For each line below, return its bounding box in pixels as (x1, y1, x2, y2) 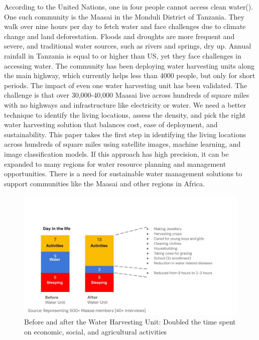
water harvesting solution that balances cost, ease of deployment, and (4, 119, 218, 130)
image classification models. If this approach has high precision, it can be (4, 148, 229, 159)
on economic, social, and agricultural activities (24, 326, 167, 336)
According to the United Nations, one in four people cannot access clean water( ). (4, 2, 253, 12)
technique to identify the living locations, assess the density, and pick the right (4, 109, 246, 120)
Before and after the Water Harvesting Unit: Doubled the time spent (24, 316, 236, 327)
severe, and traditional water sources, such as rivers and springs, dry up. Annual (4, 41, 251, 51)
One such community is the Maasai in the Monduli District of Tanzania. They (4, 11, 244, 22)
